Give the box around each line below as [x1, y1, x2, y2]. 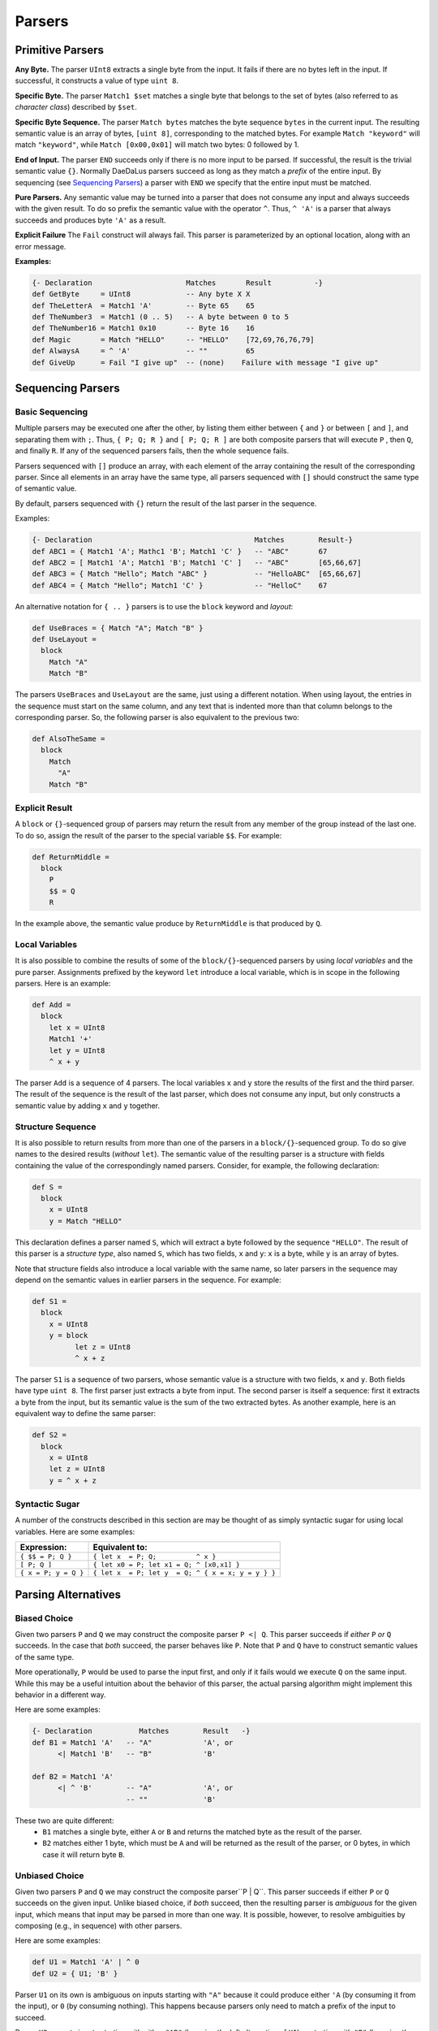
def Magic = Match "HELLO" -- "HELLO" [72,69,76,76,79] [32, 335, 315, 344]
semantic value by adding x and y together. [15, 1101, 161, 1111]
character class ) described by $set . [15, 102, 138, 112]
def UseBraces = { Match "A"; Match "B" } [32, 623, 204, 633]
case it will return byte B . [42, 1849, 126, 1860]
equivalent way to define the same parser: [15, 1409, 157, 1418]
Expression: [19, 1542, 67, 1553]
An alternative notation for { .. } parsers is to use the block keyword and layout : [15, 601, 294, 611]
